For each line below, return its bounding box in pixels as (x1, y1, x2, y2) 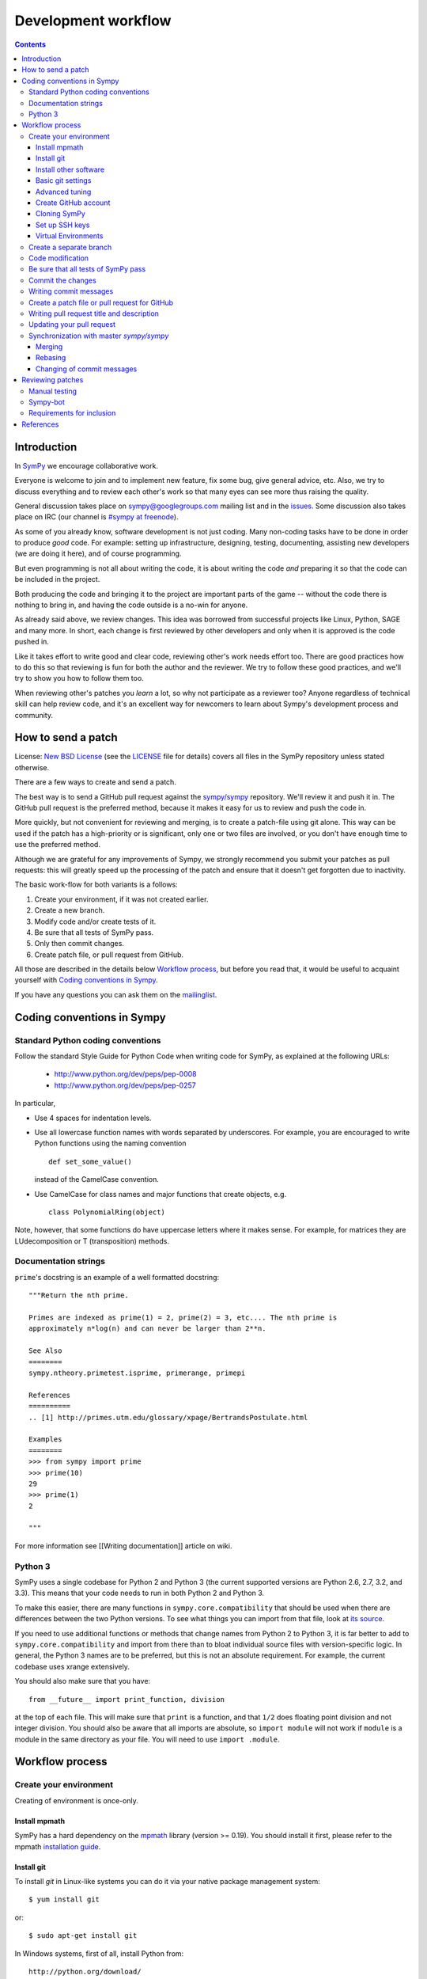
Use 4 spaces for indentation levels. (34, 1113, 152, 1122)
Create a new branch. (34, 906, 105, 915)
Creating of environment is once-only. (14, 1795, 138, 1805)
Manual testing (28, 386, 77, 396)
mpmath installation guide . (14, 1841, 101, 1852)
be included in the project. (14, 575, 100, 584)
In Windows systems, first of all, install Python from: (14, 1948, 184, 1958)
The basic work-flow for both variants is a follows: (14, 879, 178, 890)
